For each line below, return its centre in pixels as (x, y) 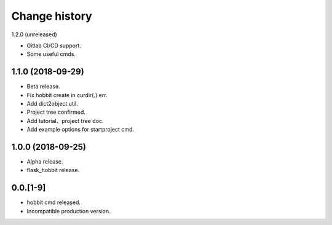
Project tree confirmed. (56, 112)
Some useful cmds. (51, 54)
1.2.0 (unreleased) (34, 34)
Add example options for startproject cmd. (81, 130)
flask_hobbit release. (53, 170)
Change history (52, 16)
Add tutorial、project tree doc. (65, 120)
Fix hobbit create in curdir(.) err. (67, 95)
